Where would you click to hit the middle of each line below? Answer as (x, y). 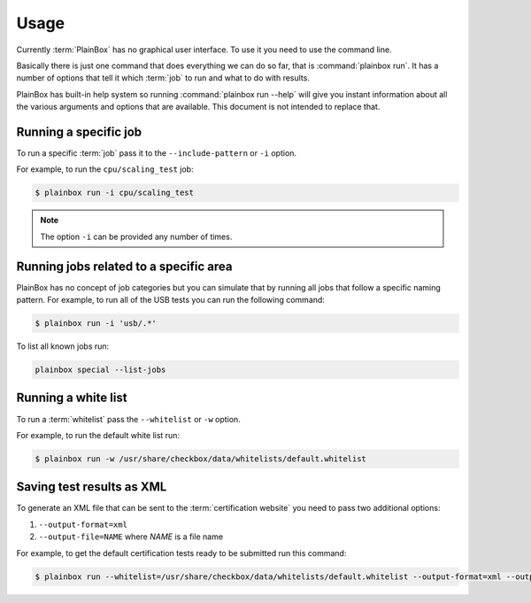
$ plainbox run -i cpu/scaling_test (115, 193)
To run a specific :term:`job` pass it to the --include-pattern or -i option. (156, 153)
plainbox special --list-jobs (100, 370)
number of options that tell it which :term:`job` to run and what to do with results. (163, 78)
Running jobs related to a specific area (124, 266)
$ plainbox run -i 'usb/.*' (96, 324)
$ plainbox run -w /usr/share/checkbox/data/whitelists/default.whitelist (201, 459)
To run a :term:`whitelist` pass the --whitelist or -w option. (128, 419)
